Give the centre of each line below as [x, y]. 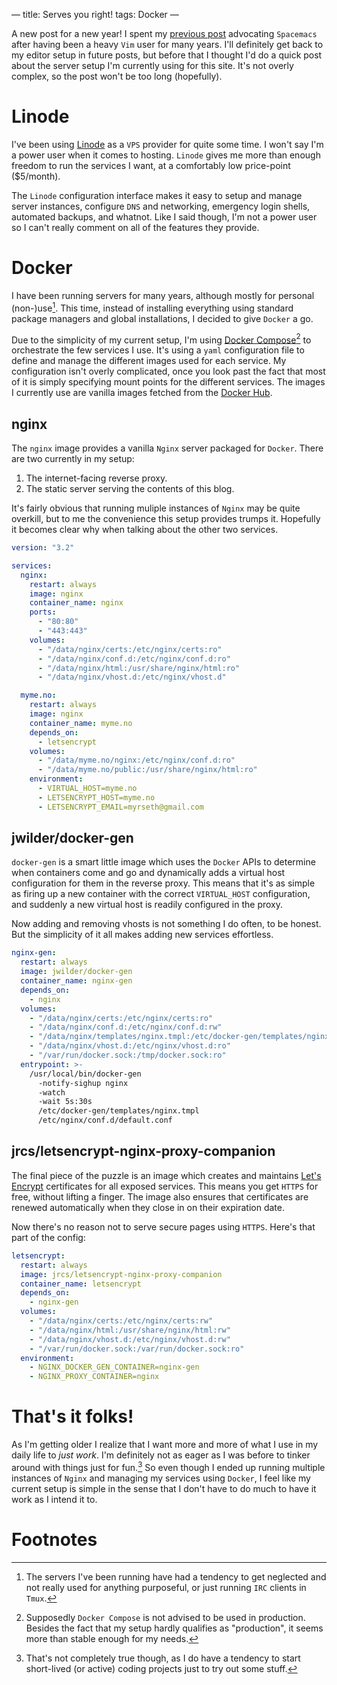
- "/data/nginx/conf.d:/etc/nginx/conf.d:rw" [126, 1027]
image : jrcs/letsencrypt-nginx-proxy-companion [121, 1274]
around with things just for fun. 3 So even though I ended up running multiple [168, 1466]
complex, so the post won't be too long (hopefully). [117, 76]
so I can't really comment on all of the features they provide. [135, 227]
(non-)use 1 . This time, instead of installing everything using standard [152, 307]
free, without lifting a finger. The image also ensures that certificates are [160, 1196]
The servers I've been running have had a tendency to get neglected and [176, 1576]
